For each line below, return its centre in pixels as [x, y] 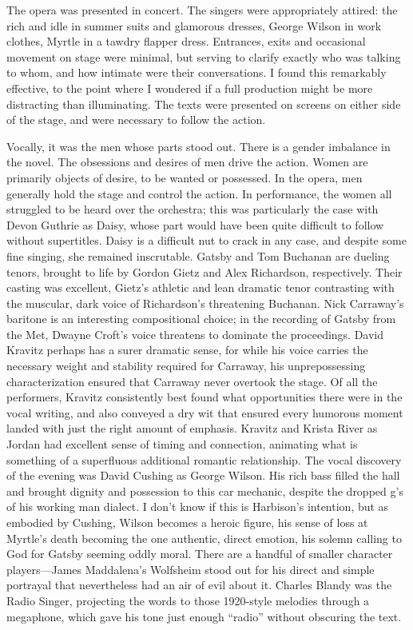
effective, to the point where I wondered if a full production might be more [190, 88]
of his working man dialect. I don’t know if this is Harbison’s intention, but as [198, 506]
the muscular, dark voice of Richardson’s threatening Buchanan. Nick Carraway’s [205, 303]
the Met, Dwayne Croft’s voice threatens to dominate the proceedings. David [195, 334]
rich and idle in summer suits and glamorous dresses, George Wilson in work [194, 25]
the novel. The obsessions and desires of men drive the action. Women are [187, 162]
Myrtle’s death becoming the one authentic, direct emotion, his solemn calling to [204, 538]
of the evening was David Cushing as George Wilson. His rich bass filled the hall [203, 475]
